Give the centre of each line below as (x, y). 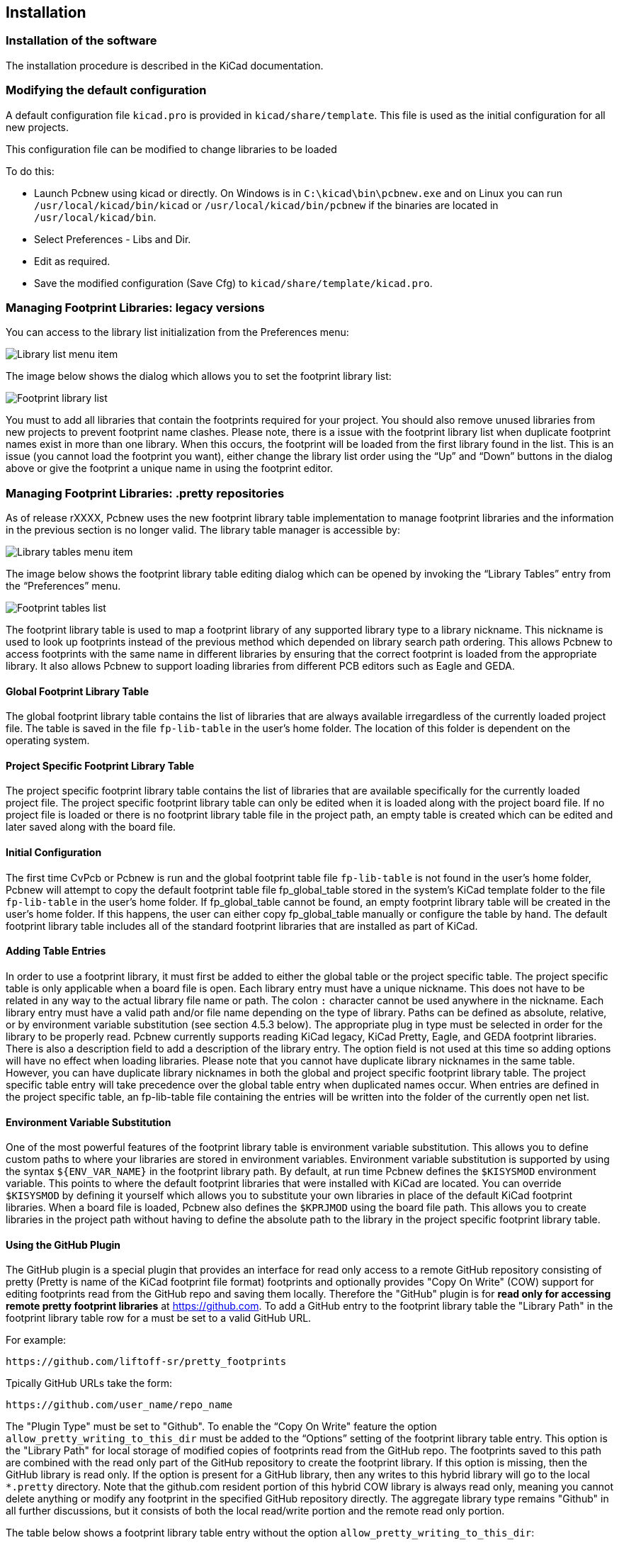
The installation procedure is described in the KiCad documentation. (165, 65)
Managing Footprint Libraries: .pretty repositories (145, 493)
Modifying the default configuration (106, 90)
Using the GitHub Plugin (63, 1245)
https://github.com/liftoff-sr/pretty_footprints (146, 1362)
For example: (36, 1340)
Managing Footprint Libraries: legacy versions (135, 307)
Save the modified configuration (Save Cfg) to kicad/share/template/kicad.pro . (233, 283)
